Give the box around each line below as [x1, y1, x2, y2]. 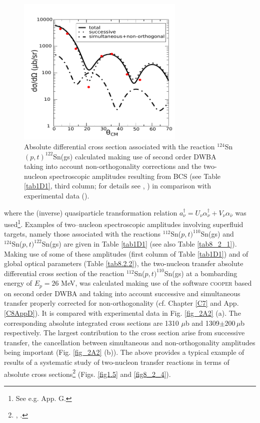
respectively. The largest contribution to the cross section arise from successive [4, 327, 245, 338]
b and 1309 [185, 317, 219, 328]
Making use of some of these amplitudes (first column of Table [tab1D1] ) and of [4, 248, 248, 259]
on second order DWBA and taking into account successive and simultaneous [4, 288, 240, 298]
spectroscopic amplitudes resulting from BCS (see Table [49, 170, 221, 181]
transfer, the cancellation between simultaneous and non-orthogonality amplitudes [4, 337, 255, 347]
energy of [4, 278, 32, 288]
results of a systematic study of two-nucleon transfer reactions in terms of [4, 357, 229, 367]
